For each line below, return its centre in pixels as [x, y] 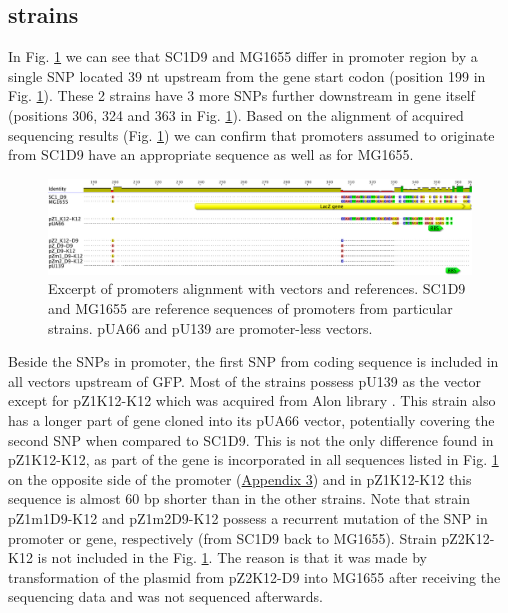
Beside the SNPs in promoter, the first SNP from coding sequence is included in [253, 361]
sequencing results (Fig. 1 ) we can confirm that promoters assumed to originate [251, 134]
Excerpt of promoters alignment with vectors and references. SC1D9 [257, 288]
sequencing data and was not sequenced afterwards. [165, 596]
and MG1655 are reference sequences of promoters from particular [250, 308]
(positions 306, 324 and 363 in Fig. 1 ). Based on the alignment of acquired [236, 114]
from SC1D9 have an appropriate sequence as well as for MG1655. [211, 154]
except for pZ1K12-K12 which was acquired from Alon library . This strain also [252, 400]
